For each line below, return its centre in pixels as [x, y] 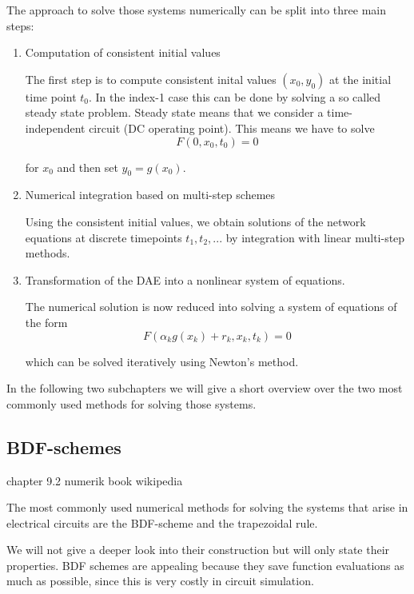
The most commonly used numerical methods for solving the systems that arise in [207, 507]
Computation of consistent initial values [123, 52]
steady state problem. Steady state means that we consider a [174, 112]
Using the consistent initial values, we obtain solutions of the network [195, 221]
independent [55, 128]
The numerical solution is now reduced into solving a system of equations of [211, 307]
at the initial [360, 79]
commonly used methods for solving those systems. [131, 403]
